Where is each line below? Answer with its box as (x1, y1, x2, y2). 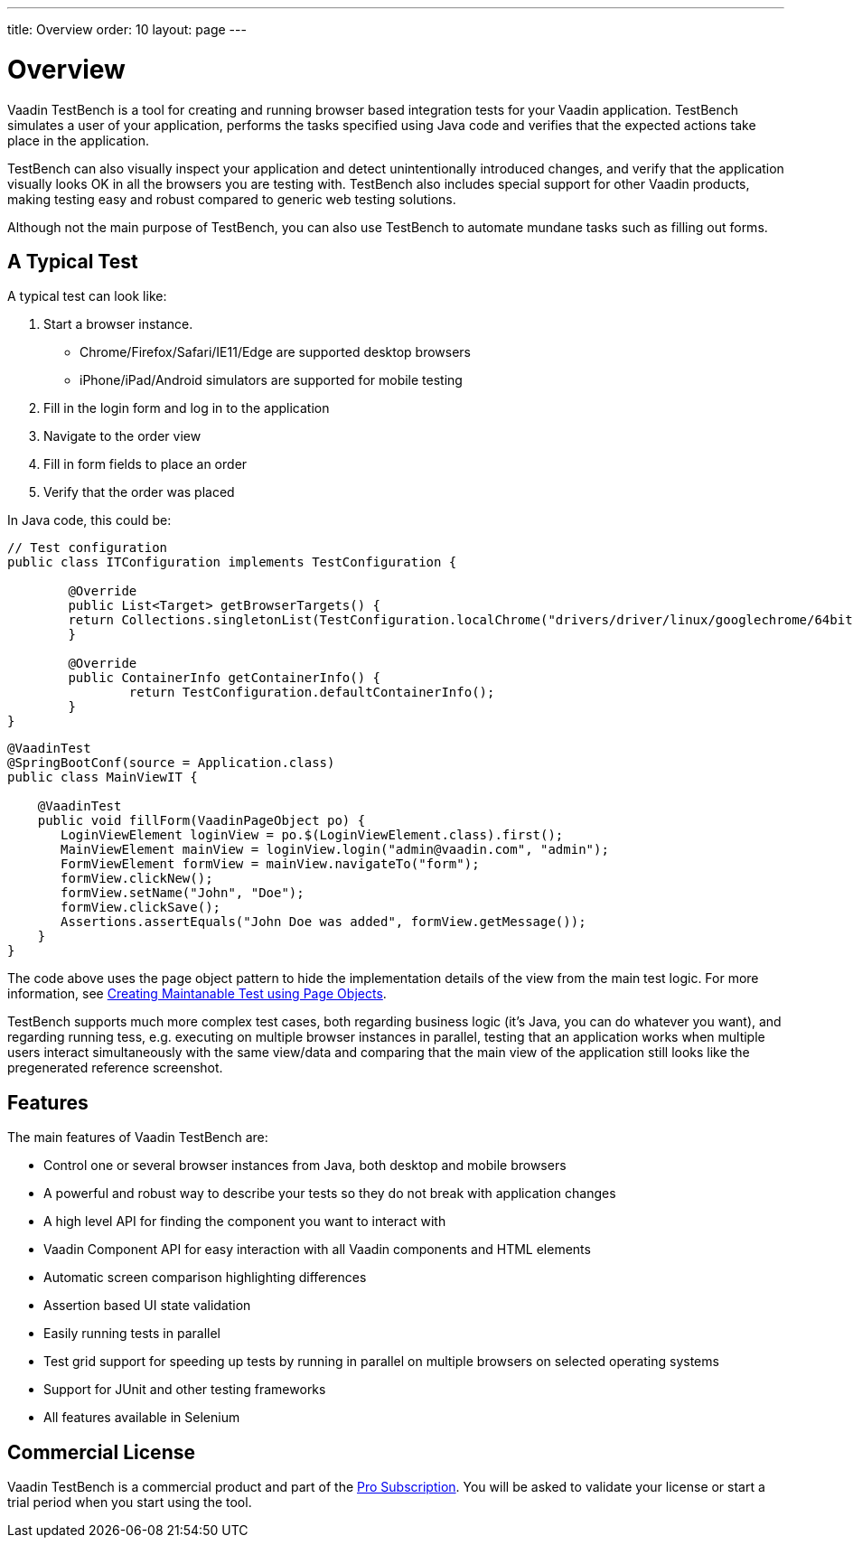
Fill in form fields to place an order (43, 456, 248, 473)
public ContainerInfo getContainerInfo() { (68, 670, 381, 686)
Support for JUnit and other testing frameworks (43, 1381, 326, 1398)
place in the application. (7, 132, 149, 148)
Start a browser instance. (43, 316, 193, 332)
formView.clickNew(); (61, 871, 213, 886)
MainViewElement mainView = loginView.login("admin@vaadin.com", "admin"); (61, 842, 609, 857)
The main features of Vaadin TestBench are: (7, 1129, 268, 1146)
